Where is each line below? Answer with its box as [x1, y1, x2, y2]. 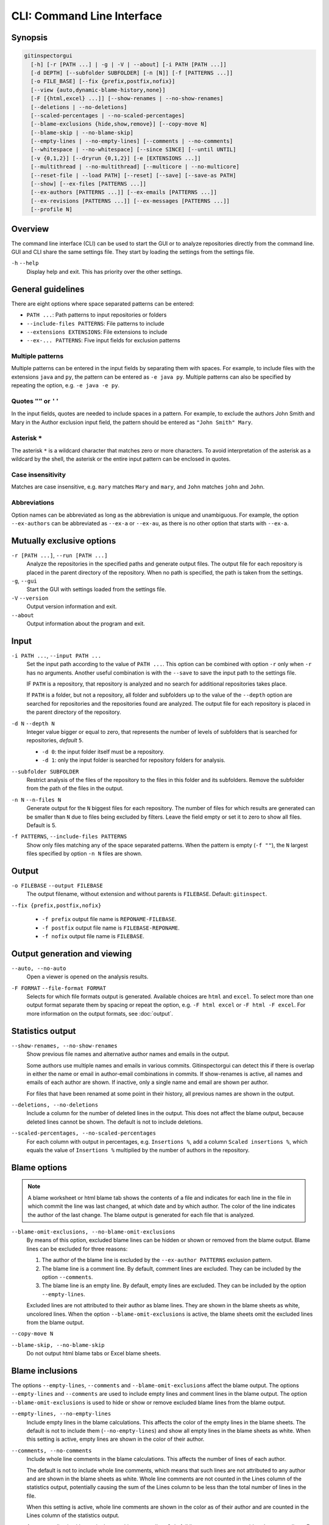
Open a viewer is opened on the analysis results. [26, 973, 149, 980]
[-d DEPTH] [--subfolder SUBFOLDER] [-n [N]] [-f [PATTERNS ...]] [30, 69, 233, 76]
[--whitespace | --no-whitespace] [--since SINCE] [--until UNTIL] [30, 146, 236, 153]
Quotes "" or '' [11, 397, 60, 406]
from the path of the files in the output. [26, 784, 124, 792]
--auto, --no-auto [11, 964, 66, 972]
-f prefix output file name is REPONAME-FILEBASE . [41, 916, 177, 923]
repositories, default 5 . [26, 737, 84, 744]
